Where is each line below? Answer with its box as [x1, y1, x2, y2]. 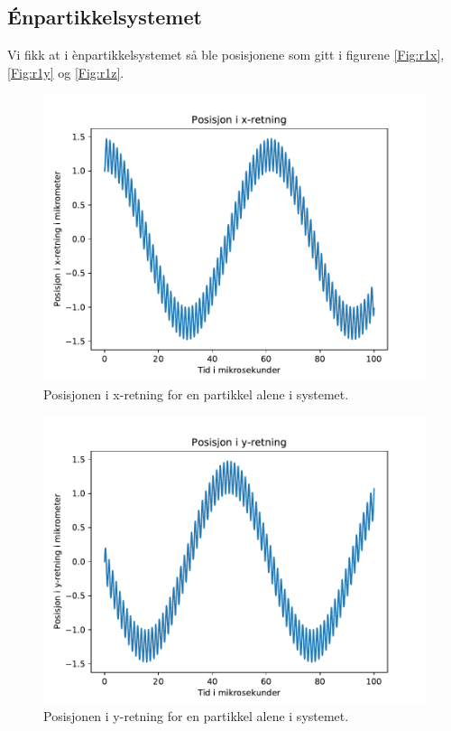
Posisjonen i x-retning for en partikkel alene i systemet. [43, 384, 349, 403]
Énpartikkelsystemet [7, 3, 202, 31]
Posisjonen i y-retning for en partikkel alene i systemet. [43, 707, 349, 726]
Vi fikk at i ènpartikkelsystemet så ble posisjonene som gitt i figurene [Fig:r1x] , [7, 45, 445, 64]
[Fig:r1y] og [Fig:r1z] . [7, 62, 124, 81]
